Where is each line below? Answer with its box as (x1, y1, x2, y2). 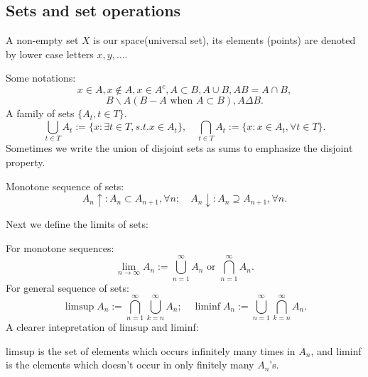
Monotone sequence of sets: (6, 178, 124, 193)
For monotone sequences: (6, 240, 114, 255)
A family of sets (6, 106, 75, 121)
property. (6, 155, 45, 169)
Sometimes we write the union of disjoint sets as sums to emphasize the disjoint (6, 141, 353, 155)
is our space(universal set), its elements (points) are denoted (93, 33, 356, 48)
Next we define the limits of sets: (6, 217, 148, 231)
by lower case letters (6, 46, 94, 61)
